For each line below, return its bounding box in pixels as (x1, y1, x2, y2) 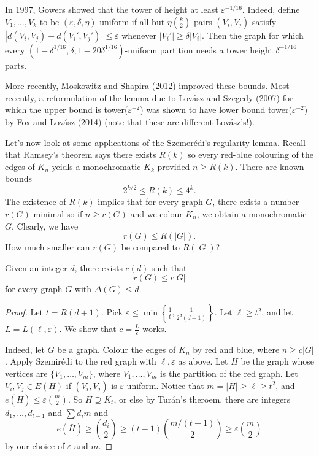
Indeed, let (5, 342, 45, 355)
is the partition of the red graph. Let (159, 367, 298, 380)
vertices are (5, 367, 48, 380)
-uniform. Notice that (123, 379, 204, 392)
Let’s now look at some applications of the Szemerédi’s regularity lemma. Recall (5, 136, 306, 149)
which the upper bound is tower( (5, 103, 128, 116)
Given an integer (5, 261, 67, 274)
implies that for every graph (98, 195, 203, 208)
